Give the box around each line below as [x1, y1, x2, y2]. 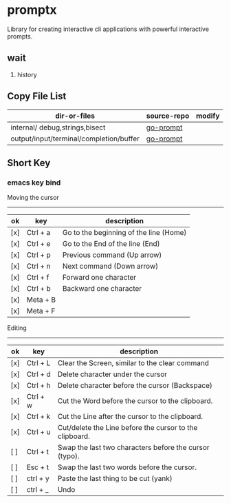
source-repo [146, 111, 190, 121]
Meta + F [26, 306, 56, 316]
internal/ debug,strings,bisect [10, 123, 106, 132]
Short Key [7, 157, 51, 169]
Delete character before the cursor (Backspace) [57, 381, 213, 391]
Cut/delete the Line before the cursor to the [57, 423, 198, 433]
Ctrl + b [26, 284, 52, 294]
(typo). [57, 451, 80, 461]
